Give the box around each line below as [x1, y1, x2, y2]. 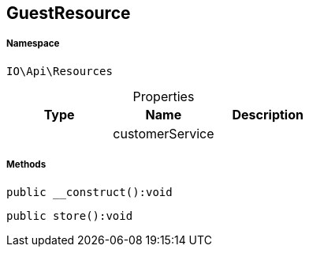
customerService [113, 125, 214, 142]
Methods [6, 159, 47, 171]
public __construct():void [6, 185, 173, 198]
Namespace [6, 38, 60, 50]
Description [232, 106, 303, 123]
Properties [132, 88, 195, 104]
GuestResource [6, 3, 131, 23]
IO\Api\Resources [6, 64, 113, 77]
